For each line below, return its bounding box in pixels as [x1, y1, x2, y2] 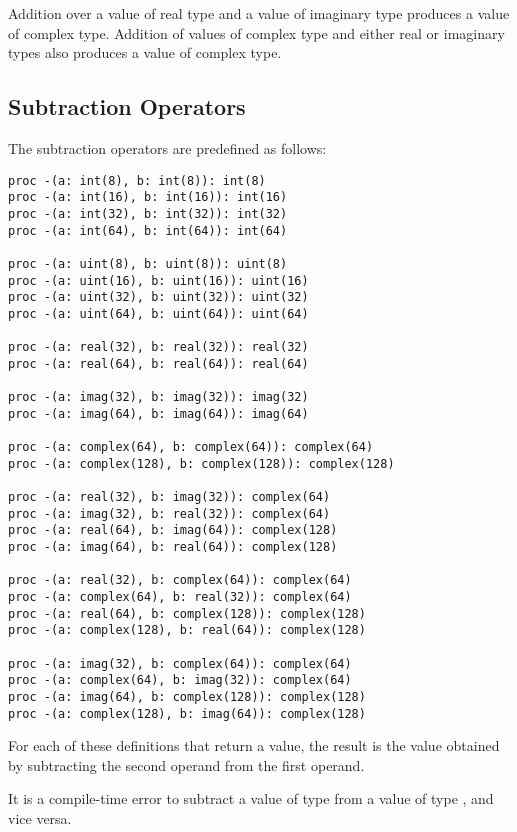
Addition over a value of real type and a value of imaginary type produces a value [8, 3, 510, 23]
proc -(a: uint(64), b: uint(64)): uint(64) [8, 306, 309, 321]
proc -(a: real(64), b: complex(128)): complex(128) [8, 606, 366, 621]
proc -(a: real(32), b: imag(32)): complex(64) [8, 490, 331, 505]
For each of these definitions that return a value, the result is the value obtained [8, 735, 500, 756]
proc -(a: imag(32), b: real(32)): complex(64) [8, 506, 331, 521]
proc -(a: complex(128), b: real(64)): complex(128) [8, 623, 366, 638]
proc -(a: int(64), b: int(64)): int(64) [8, 223, 288, 238]
